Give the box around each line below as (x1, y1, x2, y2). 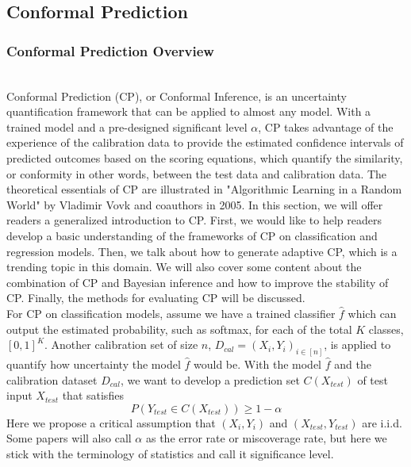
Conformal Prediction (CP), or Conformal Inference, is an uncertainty (6, 87, 347, 104)
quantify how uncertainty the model (6, 355, 181, 372)
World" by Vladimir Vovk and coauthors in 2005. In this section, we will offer (6, 196, 383, 212)
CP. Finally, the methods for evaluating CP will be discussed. (6, 289, 305, 306)
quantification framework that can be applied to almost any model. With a (6, 103, 371, 120)
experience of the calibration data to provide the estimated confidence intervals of (6, 134, 404, 151)
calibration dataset (6, 371, 98, 388)
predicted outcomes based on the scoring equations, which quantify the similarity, (6, 149, 403, 166)
